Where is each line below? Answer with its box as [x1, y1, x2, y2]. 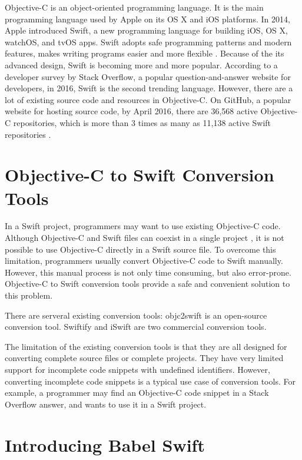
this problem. [5, 289, 53, 301]
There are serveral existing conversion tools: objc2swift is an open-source [5, 309, 267, 321]
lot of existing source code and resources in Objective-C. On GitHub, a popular [5, 93, 291, 105]
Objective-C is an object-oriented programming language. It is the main [5, 1, 264, 13]
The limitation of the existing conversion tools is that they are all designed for [5, 340, 287, 352]
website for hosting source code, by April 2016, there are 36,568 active [5, 105, 258, 117]
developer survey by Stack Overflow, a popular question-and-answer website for [5, 70, 291, 82]
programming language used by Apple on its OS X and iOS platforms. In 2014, [5, 12, 290, 25]
